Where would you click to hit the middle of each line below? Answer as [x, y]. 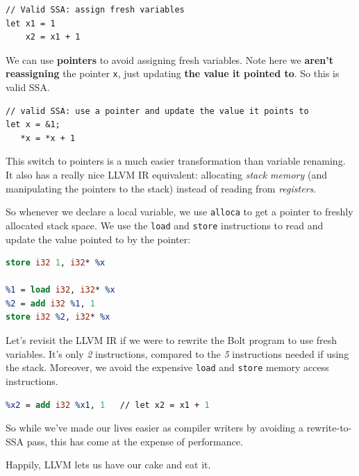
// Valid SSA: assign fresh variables [95, 10]
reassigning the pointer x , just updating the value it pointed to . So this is [173, 73]
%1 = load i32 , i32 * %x [60, 290]
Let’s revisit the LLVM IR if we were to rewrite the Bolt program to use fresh [172, 340]
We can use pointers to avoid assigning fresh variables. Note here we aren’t [169, 59]
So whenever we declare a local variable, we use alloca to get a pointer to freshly [179, 212]
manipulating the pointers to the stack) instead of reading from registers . [161, 188]
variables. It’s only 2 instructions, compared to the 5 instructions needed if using [177, 353]
